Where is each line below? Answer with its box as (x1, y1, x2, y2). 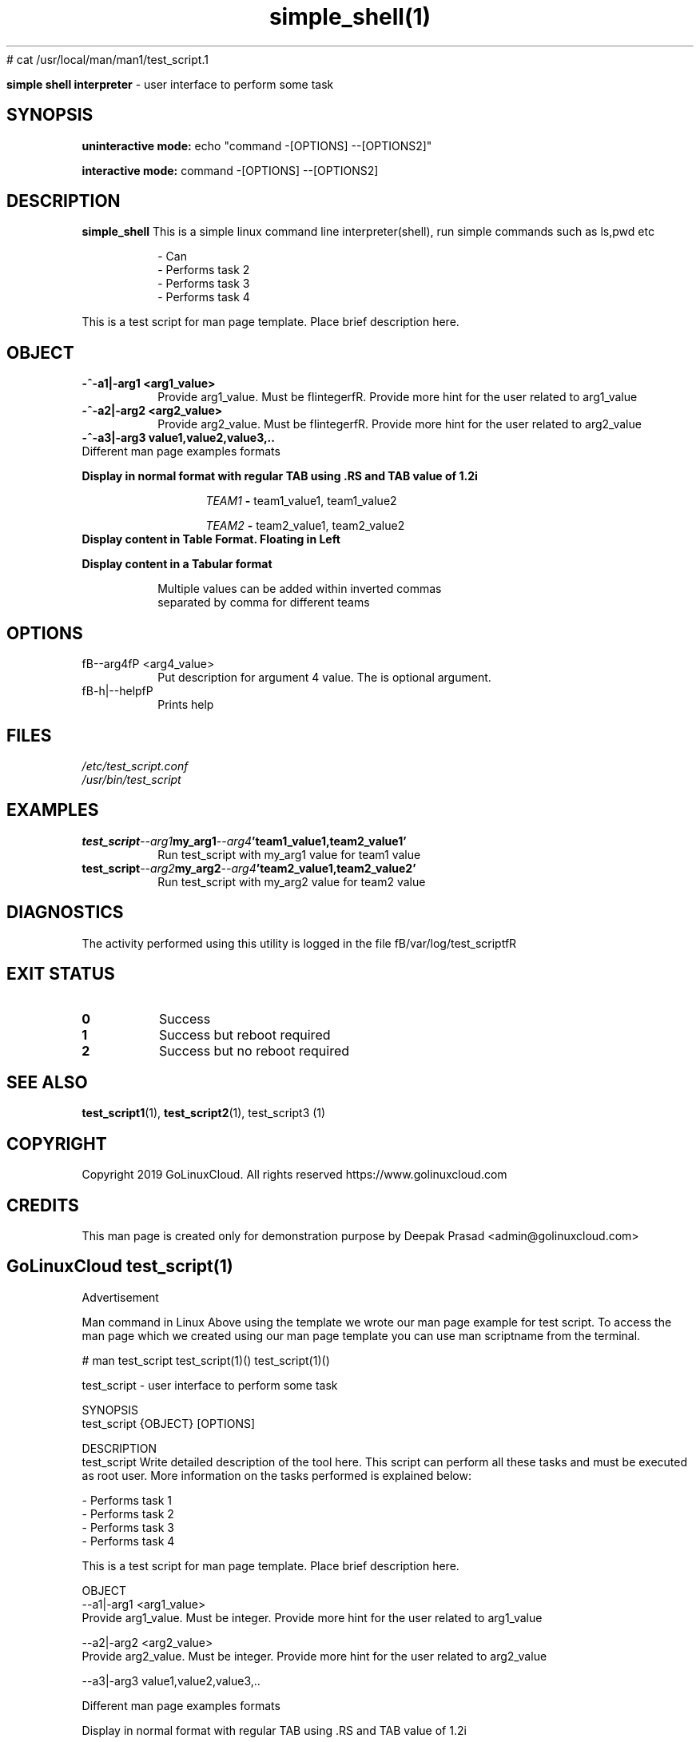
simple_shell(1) (268, 3, 432, 30)
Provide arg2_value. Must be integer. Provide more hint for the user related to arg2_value (82, 1649, 547, 1663)
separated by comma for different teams (157, 595, 370, 610)
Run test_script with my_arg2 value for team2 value (157, 874, 426, 889)
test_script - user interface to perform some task (82, 1378, 338, 1392)
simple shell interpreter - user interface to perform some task (6, 77, 334, 91)
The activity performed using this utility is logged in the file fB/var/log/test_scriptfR (82, 936, 517, 950)
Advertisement (82, 1290, 159, 1304)
